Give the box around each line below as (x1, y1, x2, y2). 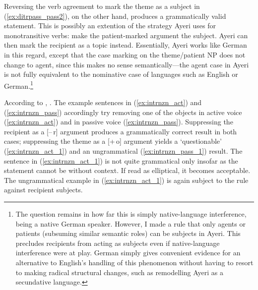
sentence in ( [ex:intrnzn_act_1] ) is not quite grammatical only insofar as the (4, 155, 238, 166)
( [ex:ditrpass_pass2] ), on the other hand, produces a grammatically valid (4, 10, 226, 21)
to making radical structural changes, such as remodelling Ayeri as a (15, 267, 224, 277)
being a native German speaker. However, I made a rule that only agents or (15, 218, 246, 229)
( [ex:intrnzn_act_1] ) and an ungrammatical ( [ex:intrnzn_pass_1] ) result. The (4, 145, 243, 156)
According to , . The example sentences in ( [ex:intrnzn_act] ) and (4, 97, 202, 107)
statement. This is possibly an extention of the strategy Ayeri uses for (4, 20, 216, 31)
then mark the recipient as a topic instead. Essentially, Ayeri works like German (4, 40, 247, 50)
